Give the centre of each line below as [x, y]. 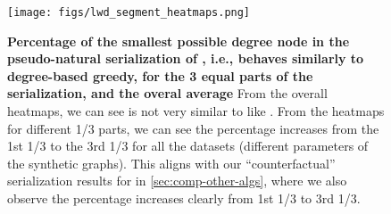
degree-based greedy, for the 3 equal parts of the [160, 75]
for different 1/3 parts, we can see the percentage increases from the [193, 128]
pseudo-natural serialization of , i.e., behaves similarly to [186, 58]
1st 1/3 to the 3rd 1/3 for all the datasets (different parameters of [188, 146]
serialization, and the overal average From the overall [167, 93]
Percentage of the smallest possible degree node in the [179, 41]
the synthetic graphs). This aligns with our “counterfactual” [171, 163]
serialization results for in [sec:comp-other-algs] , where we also [177, 181]
